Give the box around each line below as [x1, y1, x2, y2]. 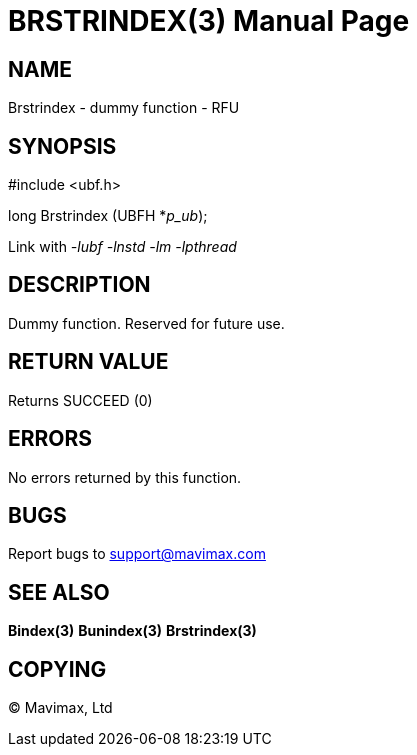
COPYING [8, 656, 107, 682]
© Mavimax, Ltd [8, 699, 113, 717]
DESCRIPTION [8, 272, 151, 298]
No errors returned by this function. [8, 468, 242, 486]
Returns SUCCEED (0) [8, 391, 153, 409]
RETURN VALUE [8, 349, 169, 375]
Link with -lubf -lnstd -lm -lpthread [8, 238, 237, 256]
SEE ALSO [8, 579, 110, 605]
